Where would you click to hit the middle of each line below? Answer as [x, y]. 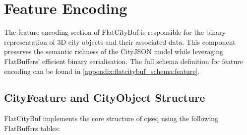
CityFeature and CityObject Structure [105, 98]
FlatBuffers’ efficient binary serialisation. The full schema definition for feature [123, 61]
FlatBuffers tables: [32, 128]
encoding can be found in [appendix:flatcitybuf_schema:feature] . [102, 71]
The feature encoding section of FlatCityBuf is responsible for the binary [115, 32]
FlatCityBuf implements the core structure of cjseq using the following [111, 118]
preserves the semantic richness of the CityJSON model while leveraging [114, 51]
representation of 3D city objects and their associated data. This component [120, 41]
